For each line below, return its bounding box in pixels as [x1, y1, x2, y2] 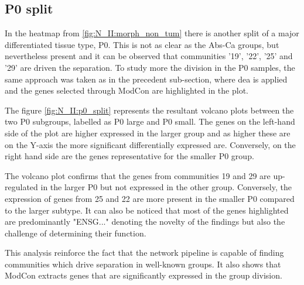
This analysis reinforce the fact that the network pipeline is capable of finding [5, 246, 284, 259]
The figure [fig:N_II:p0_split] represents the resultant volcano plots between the [5, 104, 294, 116]
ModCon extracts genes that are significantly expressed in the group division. [5, 269, 282, 281]
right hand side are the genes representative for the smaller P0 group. [5, 150, 254, 162]
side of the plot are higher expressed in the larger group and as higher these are [5, 126, 291, 139]
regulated [5, 181, 38, 193]
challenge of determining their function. [5, 226, 146, 239]
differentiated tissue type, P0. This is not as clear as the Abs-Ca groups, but [5, 38, 279, 50]
